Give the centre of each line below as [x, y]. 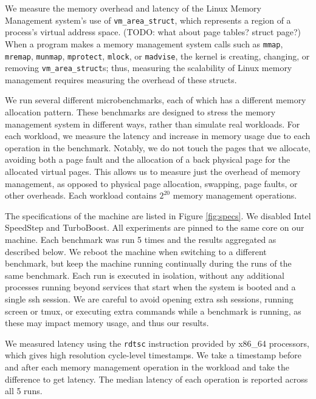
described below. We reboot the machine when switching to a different [136, 251]
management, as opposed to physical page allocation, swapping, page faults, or [151, 183]
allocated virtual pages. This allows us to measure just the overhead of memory [153, 171]
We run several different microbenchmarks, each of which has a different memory [156, 100]
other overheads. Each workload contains [81, 195]
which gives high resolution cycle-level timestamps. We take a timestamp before [153, 355]
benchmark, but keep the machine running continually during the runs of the [148, 263]
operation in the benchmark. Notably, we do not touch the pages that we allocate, [158, 147]
